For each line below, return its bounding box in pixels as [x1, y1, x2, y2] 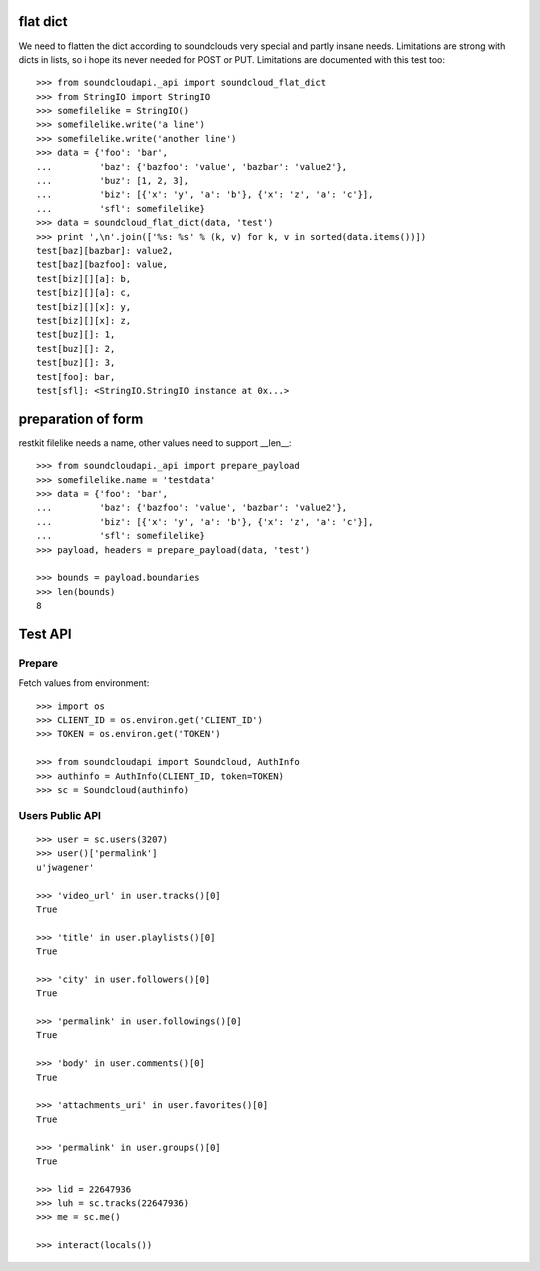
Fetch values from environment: [18, 677, 150, 689]
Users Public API [18, 808, 102, 822]
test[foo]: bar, [36, 371, 116, 382]
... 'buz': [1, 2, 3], [36, 175, 190, 187]
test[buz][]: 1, [36, 329, 116, 340]
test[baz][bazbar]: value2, [36, 245, 174, 256]
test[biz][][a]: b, [36, 273, 132, 284]
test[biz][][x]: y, [36, 301, 132, 312]
